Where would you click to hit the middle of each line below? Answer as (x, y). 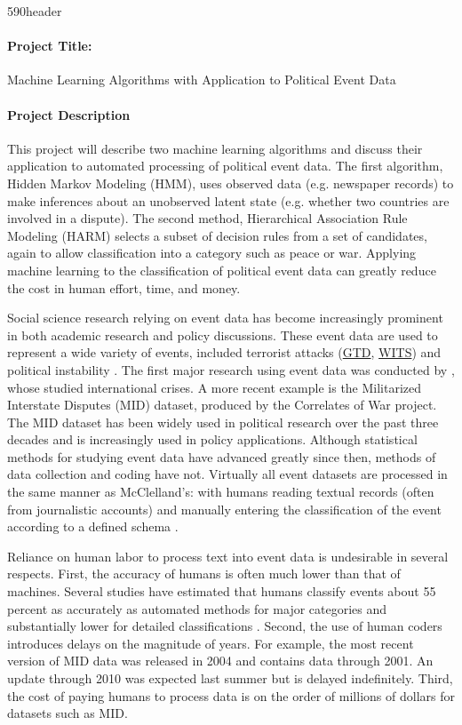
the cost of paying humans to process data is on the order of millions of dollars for (231, 695)
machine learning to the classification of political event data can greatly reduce (222, 270)
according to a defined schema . (93, 526)
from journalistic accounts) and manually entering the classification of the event (224, 509)
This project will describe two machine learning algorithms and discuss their (215, 148)
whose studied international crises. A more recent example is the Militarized (215, 387)
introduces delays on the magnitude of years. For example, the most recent (211, 643)
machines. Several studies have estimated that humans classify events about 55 (222, 591)
